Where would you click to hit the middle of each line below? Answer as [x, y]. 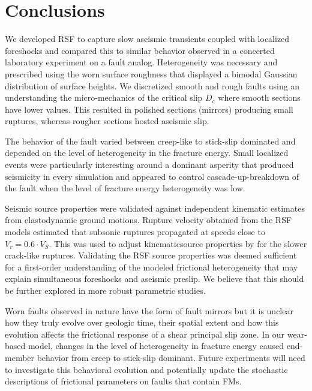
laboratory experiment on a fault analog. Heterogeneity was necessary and [141, 62]
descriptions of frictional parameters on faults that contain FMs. [123, 381]
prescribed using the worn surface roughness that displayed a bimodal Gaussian [151, 73]
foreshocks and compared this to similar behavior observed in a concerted [140, 50]
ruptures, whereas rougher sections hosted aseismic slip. [107, 121]
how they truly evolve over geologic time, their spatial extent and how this [142, 322]
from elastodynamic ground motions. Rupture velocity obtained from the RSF [148, 220]
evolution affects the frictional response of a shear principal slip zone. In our [145, 334]
